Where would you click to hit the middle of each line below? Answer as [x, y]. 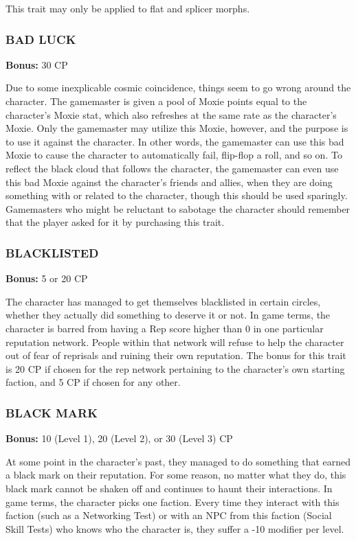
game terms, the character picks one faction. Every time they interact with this [173, 502]
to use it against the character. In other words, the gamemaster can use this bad [175, 141]
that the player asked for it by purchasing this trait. [115, 222]
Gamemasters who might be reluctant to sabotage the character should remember [178, 208]
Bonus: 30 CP [37, 64]
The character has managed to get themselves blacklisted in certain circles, [163, 301]
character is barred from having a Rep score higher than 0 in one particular [165, 328]
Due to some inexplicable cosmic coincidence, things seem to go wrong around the [178, 88]
